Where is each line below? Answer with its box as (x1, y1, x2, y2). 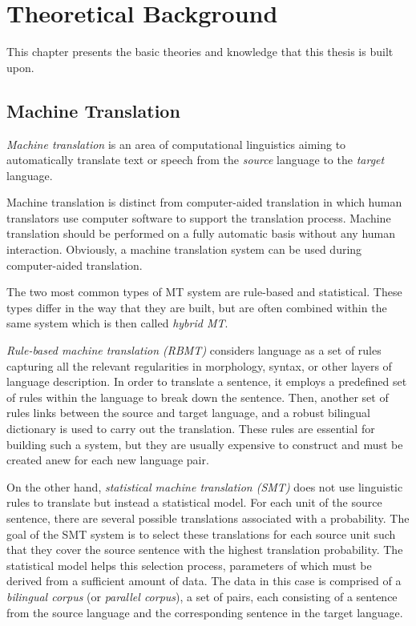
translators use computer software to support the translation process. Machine (6, 209, 391, 226)
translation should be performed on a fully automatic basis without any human (6, 225, 396, 242)
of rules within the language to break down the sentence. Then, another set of (6, 388, 389, 405)
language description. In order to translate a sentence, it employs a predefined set (6, 373, 407, 390)
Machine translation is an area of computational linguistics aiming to (6, 135, 346, 152)
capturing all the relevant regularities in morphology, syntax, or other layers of (6, 357, 392, 374)
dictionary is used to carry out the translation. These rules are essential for (6, 420, 375, 437)
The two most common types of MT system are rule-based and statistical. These (6, 283, 402, 300)
